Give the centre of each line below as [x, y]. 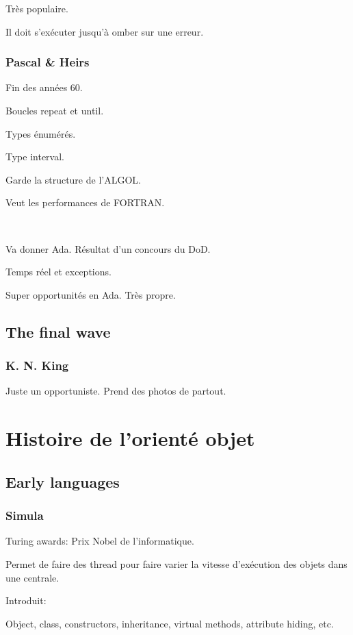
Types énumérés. [41, 133]
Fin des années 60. [44, 87]
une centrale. [32, 577]
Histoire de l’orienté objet [130, 438]
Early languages [63, 481]
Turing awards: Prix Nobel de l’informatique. [100, 541]
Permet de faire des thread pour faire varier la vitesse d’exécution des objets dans [176, 563]
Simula [25, 515]
